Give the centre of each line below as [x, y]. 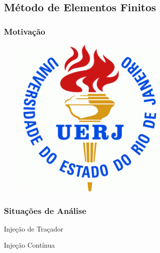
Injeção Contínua [30, 245]
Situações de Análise [45, 210]
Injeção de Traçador [34, 228]
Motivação [25, 31]
